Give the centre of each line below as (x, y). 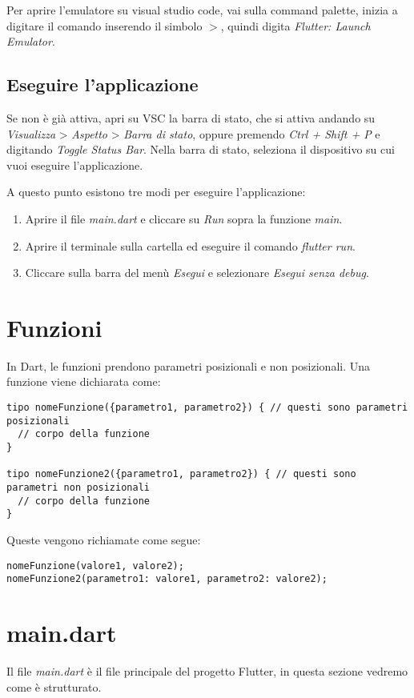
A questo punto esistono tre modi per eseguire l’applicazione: (156, 192)
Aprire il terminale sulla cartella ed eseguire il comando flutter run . (190, 245)
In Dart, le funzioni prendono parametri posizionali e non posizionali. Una (189, 365)
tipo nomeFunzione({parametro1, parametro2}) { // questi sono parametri (207, 408)
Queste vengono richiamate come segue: (104, 539)
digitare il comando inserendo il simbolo (105, 25)
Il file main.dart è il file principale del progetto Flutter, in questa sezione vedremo (207, 670)
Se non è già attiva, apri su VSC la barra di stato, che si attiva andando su (191, 117)
